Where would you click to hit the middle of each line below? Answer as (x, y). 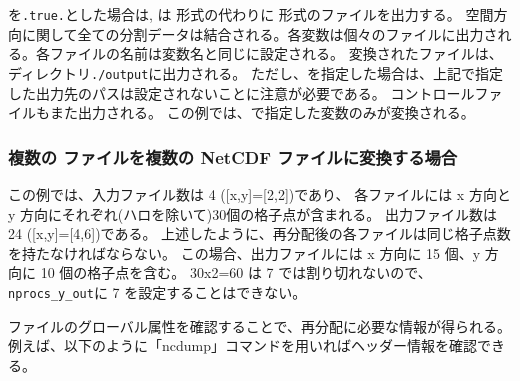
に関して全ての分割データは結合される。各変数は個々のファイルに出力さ (259, 33)
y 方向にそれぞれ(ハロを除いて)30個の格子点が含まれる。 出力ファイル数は (252, 213)
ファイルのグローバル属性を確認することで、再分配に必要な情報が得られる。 (259, 325)
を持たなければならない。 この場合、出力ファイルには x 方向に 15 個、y (244, 252)
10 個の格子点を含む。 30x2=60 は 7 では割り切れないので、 (236, 272)
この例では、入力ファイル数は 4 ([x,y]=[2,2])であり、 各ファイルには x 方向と (259, 193)
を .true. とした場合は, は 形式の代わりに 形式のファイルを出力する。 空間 (251, 14)
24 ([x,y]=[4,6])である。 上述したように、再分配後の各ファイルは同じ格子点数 (259, 233)
